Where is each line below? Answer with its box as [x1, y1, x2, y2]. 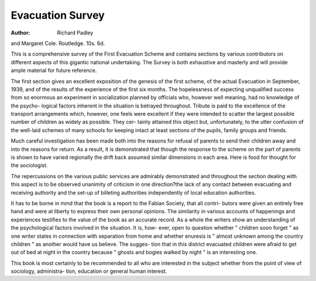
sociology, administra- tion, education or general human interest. [11, 268, 167, 275]
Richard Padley [57, 29, 94, 36]
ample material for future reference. [11, 67, 97, 74]
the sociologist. [11, 162, 48, 169]
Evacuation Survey [11, 9, 105, 22]
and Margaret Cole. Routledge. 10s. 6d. [11, 40, 105, 47]
